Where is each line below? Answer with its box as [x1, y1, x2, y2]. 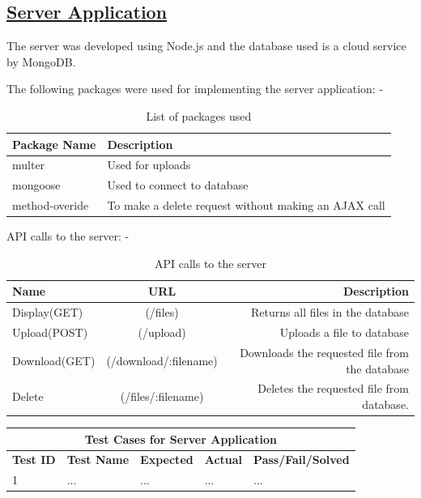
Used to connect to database [107, 177, 249, 194]
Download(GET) [12, 351, 96, 368]
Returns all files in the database [251, 304, 409, 321]
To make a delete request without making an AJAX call [107, 197, 385, 214]
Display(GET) [12, 304, 83, 321]
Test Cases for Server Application [84, 430, 277, 447]
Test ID [12, 451, 56, 468]
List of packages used [146, 107, 252, 124]
